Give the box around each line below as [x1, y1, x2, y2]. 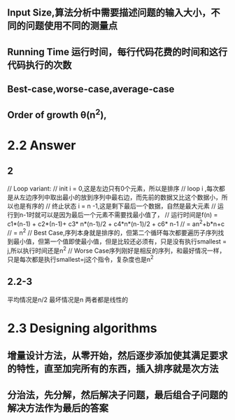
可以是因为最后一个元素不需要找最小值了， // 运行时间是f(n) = [41, 211, 218, 219]
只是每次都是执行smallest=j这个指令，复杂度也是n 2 [7, 254, 154, 263]
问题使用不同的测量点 [25, 20, 117, 32]
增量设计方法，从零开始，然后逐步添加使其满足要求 [7, 350, 228, 362]
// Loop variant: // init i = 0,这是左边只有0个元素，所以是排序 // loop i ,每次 [7, 184, 219, 193]
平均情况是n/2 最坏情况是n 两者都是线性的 [7, 295, 128, 304]
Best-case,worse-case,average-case [7, 83, 175, 95]
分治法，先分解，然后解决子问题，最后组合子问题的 [7, 388, 228, 400]
